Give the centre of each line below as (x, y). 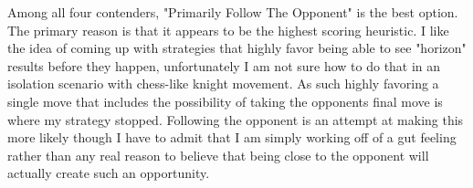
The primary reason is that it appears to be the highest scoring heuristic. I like (228, 30)
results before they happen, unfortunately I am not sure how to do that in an (224, 65)
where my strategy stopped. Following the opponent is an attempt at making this (236, 119)
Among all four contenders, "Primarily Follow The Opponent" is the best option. (233, 12)
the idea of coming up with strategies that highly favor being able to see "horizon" (237, 48)
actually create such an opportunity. (109, 173)
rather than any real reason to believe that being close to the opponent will (218, 155)
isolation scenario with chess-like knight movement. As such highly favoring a (223, 84)
